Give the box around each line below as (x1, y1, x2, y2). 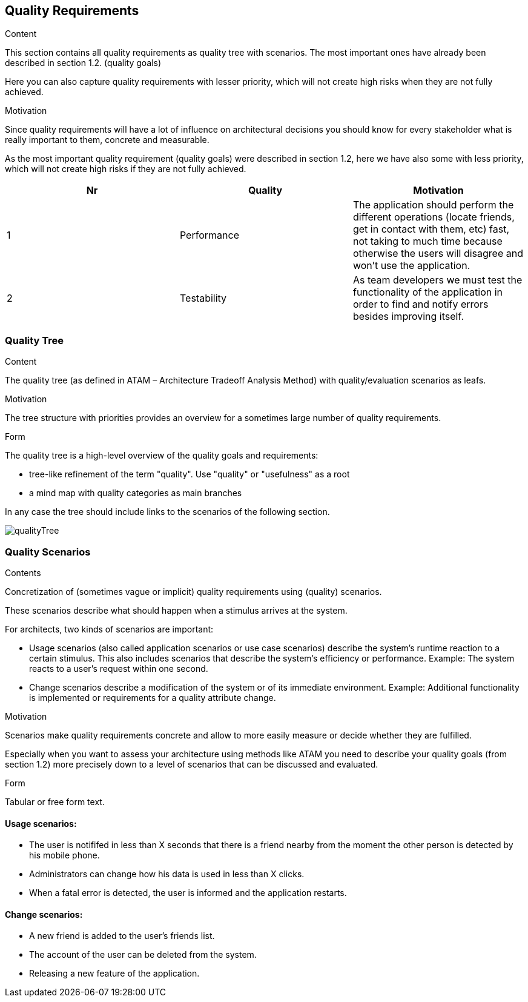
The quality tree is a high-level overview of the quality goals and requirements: (5, 450, 318, 461)
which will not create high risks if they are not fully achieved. (5, 164, 246, 174)
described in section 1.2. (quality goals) (5, 58, 162, 68)
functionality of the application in (352, 286, 503, 299)
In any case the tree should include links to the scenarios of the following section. (5, 506, 330, 517)
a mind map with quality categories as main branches (29, 488, 242, 499)
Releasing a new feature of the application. (29, 968, 200, 979)
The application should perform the (352, 199, 514, 211)
